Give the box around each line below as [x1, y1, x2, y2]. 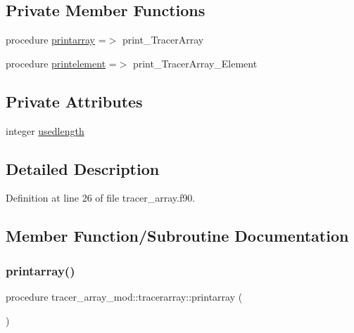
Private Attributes [6, 90, 143, 112]
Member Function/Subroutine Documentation [6, 225, 349, 247]
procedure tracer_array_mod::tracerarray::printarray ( [6, 289, 243, 303]
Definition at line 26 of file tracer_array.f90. [6, 190, 196, 205]
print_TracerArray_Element [132, 55, 258, 70]
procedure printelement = [6, 55, 117, 70]
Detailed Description [6, 157, 160, 179]
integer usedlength [6, 123, 84, 138]
